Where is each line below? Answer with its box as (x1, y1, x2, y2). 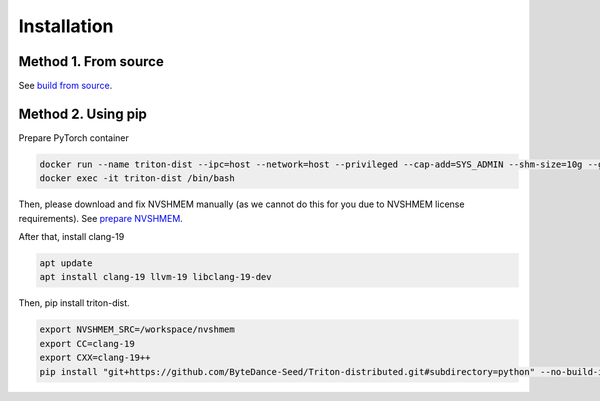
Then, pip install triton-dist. (18, 297, 130, 309)
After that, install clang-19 (18, 231, 125, 243)
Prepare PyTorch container (18, 131, 130, 144)
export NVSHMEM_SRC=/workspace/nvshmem (39, 324, 235, 335)
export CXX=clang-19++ (39, 352, 151, 364)
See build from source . (18, 80, 113, 92)
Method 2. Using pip (18, 105, 147, 122)
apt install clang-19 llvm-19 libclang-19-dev (39, 271, 272, 283)
